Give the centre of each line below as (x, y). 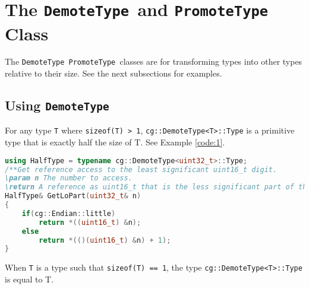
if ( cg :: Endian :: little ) (69, 213)
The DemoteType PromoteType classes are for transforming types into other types (154, 61)
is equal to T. (29, 279)
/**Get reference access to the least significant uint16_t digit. (141, 169)
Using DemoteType (57, 105)
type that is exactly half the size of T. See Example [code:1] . (115, 142)
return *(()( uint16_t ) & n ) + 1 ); (105, 240)
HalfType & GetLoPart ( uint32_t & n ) (73, 196)
